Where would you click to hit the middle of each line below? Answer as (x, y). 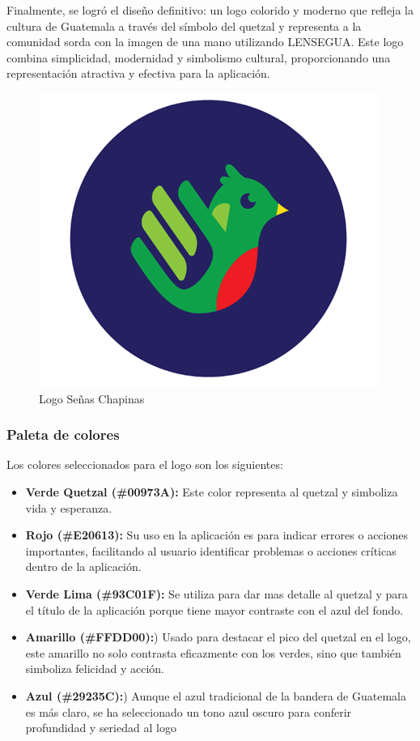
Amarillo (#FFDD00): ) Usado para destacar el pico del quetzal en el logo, (218, 637)
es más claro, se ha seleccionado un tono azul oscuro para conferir (189, 711)
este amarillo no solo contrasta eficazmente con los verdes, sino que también (213, 652)
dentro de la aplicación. (83, 566)
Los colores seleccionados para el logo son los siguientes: (145, 464)
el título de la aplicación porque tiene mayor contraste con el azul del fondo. (214, 609)
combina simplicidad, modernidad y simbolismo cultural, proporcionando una (199, 57)
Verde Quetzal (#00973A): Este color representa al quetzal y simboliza (212, 491)
